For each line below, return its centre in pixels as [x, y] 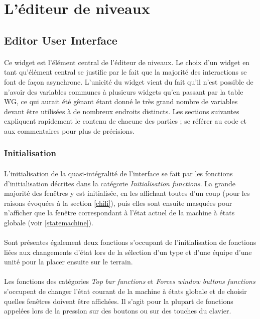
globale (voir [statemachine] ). [49, 222]
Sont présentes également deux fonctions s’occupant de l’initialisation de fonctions [130, 242]
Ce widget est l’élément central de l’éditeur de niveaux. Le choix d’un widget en [127, 62]
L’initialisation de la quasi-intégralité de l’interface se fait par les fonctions [118, 173]
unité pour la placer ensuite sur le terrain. [69, 262]
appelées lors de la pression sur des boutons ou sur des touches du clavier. [118, 311]
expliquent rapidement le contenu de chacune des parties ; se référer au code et [125, 121]
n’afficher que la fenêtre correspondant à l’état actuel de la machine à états [119, 213]
